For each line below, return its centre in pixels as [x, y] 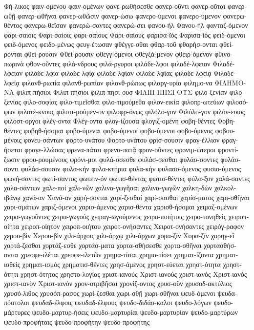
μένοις [13, 140]
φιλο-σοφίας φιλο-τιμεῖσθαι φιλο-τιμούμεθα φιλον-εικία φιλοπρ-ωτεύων [124, 101]
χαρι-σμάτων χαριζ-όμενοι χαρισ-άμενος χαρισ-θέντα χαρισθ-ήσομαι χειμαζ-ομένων [121, 207]
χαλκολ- [225, 188]
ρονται [13, 53]
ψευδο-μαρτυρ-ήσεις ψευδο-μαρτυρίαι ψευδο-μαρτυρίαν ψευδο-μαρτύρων [135, 312]
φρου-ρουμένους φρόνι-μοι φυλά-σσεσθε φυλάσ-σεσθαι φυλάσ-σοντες [120, 159]
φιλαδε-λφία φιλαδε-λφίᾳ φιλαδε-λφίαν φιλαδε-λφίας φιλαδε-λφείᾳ [118, 73]
